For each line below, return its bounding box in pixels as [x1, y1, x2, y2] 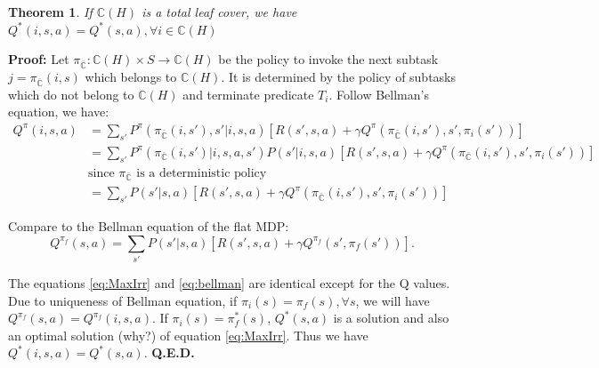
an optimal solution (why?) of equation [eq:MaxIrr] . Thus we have [8, 325, 368, 344]
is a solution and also [333, 308, 449, 327]
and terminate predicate [182, 84, 314, 103]
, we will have [355, 291, 430, 309]
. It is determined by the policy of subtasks [221, 67, 457, 85]
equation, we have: [8, 102, 109, 121]
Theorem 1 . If [8, 3, 93, 20]
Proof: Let [8, 50, 69, 68]
